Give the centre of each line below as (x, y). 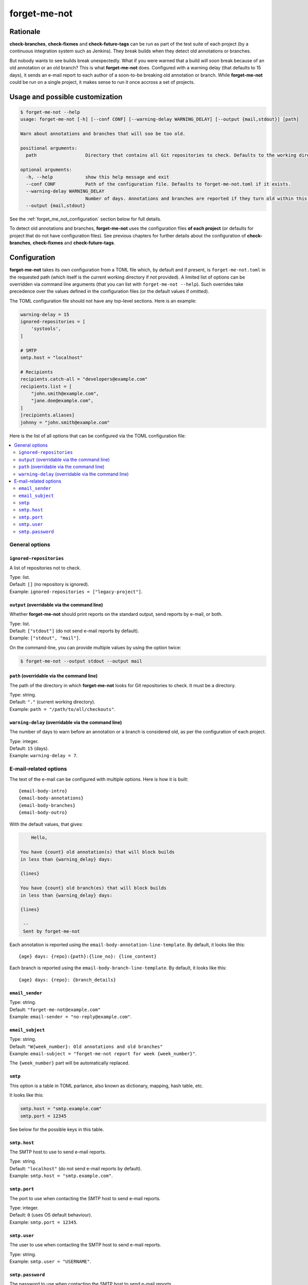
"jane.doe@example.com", (62, 401)
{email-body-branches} (47, 805)
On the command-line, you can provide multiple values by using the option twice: (95, 647)
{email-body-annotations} (51, 798)
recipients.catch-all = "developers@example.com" (84, 379)
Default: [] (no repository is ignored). (49, 584)
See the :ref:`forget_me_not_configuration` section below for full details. (85, 219)
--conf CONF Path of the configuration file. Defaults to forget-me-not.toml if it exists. (158, 184)
